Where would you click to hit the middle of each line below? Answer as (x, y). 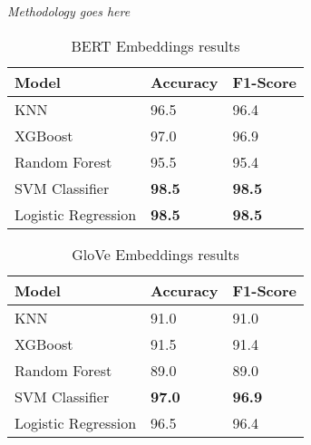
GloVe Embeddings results (155, 254)
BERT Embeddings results (155, 45)
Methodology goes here (69, 11)
